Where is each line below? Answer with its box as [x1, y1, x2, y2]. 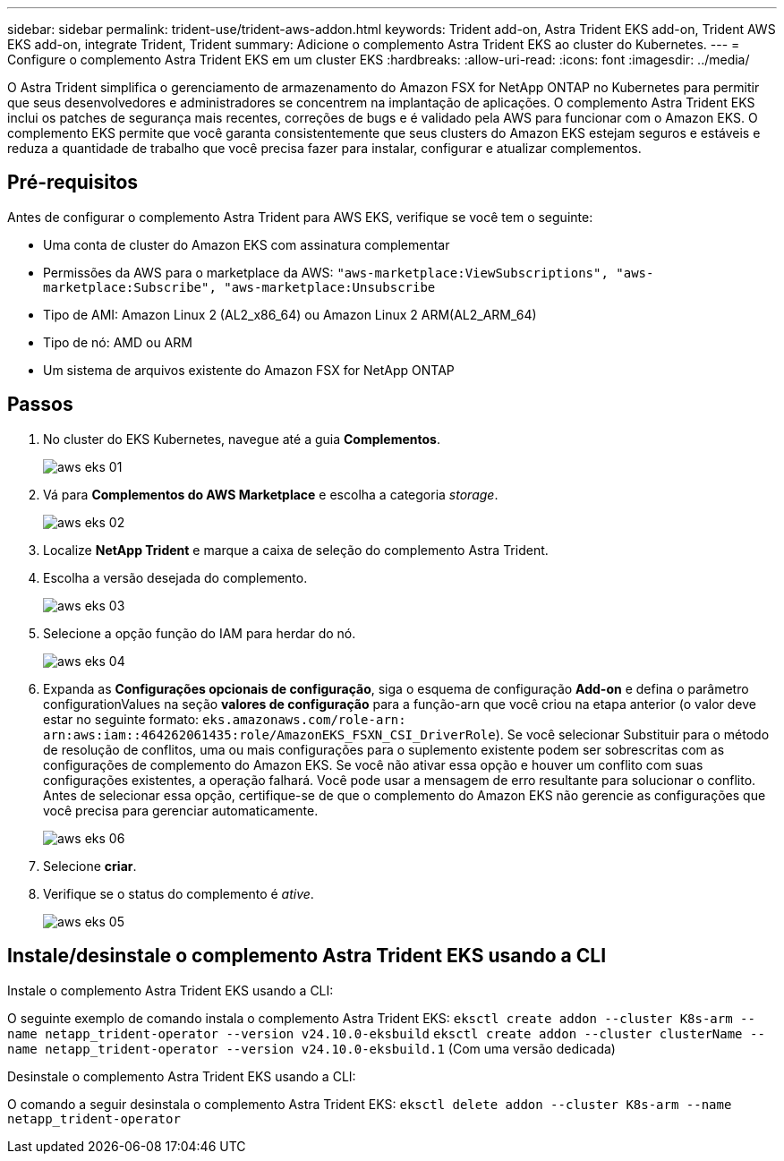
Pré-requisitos [7, 171, 139, 194]
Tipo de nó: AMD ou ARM [43, 334, 192, 350]
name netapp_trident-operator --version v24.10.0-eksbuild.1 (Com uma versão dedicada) [7, 1040, 616, 1056]
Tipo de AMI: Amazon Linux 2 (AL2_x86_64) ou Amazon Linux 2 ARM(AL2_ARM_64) [43, 306, 537, 322]
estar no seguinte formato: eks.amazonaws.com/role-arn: [43, 711, 406, 727]
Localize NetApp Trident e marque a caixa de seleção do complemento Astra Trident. [43, 542, 549, 558]
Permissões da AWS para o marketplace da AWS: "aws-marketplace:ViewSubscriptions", [43, 264, 609, 280]
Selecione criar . [43, 858, 137, 874]
